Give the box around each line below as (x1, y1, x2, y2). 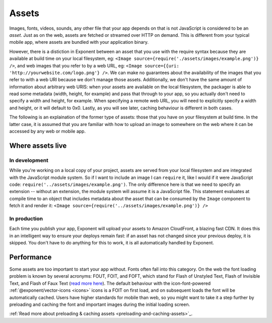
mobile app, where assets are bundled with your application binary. (9, 39, 149, 45)
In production (9, 215, 43, 222)
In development (9, 157, 49, 164)
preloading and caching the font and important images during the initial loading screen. (9, 301, 190, 307)
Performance (9, 252, 52, 262)
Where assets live (9, 141, 67, 150)
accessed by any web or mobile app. (9, 128, 86, 135)
